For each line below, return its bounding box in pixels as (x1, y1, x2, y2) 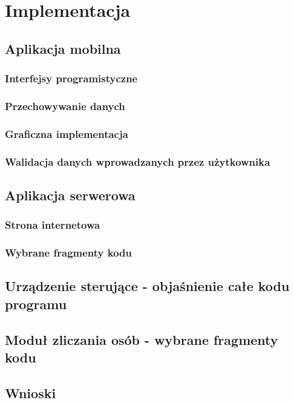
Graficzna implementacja (5, 126, 128, 141)
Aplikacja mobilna (5, 39, 121, 57)
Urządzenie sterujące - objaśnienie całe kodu (5, 277, 290, 295)
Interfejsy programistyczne (5, 71, 138, 86)
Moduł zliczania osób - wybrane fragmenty (5, 330, 278, 349)
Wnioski (5, 383, 56, 402)
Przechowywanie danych (5, 98, 125, 113)
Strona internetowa (5, 217, 100, 232)
